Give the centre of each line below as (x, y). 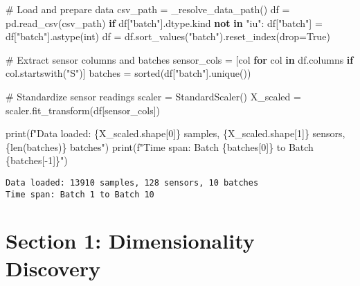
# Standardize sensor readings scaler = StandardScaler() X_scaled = (153, 96)
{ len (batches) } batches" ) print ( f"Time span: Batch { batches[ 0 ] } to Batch (160, 146)
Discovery (53, 268)
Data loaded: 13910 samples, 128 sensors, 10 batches (132, 182)
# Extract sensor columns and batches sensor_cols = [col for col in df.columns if (180, 59)
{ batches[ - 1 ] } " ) (37, 160)
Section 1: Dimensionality (130, 241)
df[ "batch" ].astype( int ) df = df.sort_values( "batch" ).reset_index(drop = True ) (168, 36)
